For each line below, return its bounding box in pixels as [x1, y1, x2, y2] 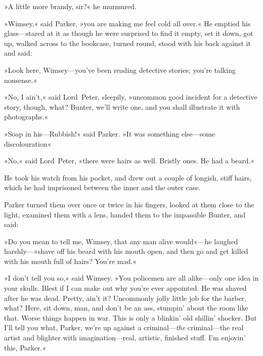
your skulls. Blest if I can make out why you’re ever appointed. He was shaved [4, 283, 247, 293]
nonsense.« [4, 74, 37, 85]
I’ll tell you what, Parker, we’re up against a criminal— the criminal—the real [4, 322, 244, 333]
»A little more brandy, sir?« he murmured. [4, 1, 137, 11]
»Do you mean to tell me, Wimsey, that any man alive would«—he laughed [4, 236, 238, 246]
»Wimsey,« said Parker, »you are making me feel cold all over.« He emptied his [4, 18, 251, 28]
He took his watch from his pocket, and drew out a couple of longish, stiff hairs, [4, 172, 252, 183]
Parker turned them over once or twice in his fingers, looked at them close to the [4, 199, 254, 209]
